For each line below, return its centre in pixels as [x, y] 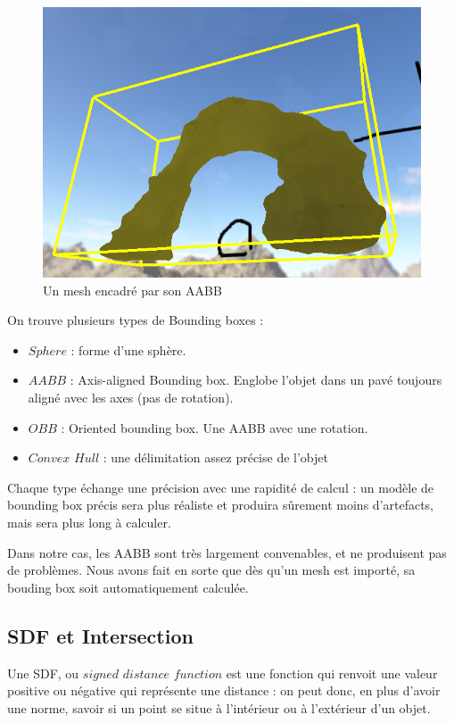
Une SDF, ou [43, 673]
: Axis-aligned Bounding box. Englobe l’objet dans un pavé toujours [256, 380]
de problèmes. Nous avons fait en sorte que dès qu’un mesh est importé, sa [211, 570]
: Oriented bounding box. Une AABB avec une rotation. [215, 427]
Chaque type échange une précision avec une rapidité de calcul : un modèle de [221, 487]
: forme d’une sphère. [128, 349]
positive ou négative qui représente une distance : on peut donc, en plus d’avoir [224, 690]
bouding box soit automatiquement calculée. [128, 587]
